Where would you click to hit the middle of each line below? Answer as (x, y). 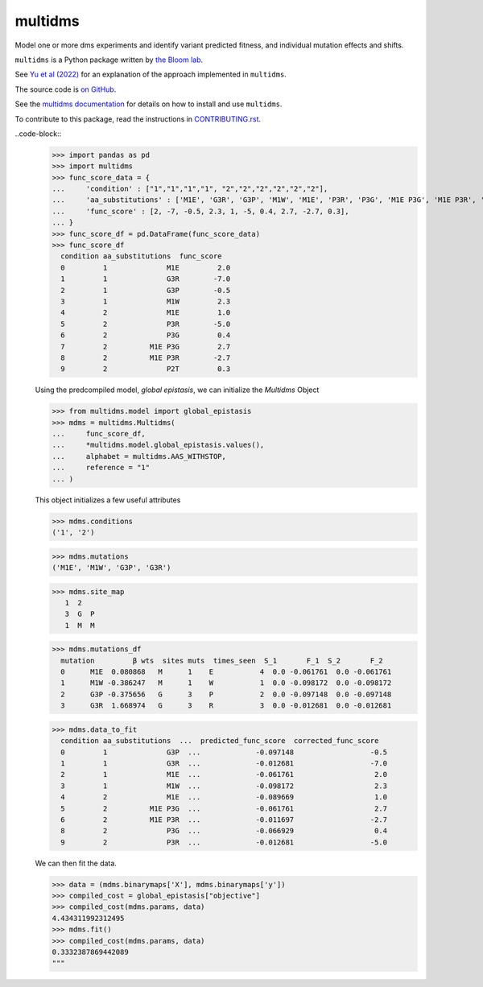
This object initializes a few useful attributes (108, 500)
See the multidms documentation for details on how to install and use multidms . (149, 104)
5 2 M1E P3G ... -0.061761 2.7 (224, 808)
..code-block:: (38, 134)
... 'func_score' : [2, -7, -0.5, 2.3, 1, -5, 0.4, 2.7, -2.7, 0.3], (200, 211)
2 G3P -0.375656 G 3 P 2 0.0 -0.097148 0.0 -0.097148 (226, 694)
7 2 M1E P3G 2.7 (146, 347)
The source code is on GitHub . (66, 89)
